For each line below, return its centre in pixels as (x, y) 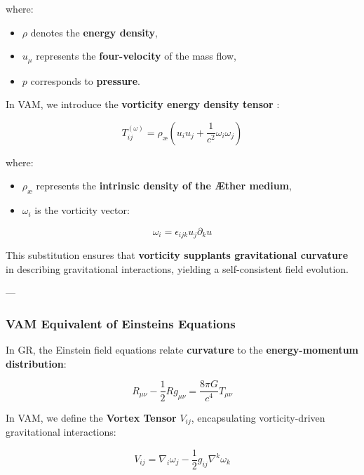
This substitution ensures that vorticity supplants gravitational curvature (177, 255)
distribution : (36, 363)
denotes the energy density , (94, 32)
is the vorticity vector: (82, 210)
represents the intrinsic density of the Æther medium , (164, 186)
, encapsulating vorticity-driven (258, 417)
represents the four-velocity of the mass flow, (136, 56)
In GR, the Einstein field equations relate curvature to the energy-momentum (182, 350)
